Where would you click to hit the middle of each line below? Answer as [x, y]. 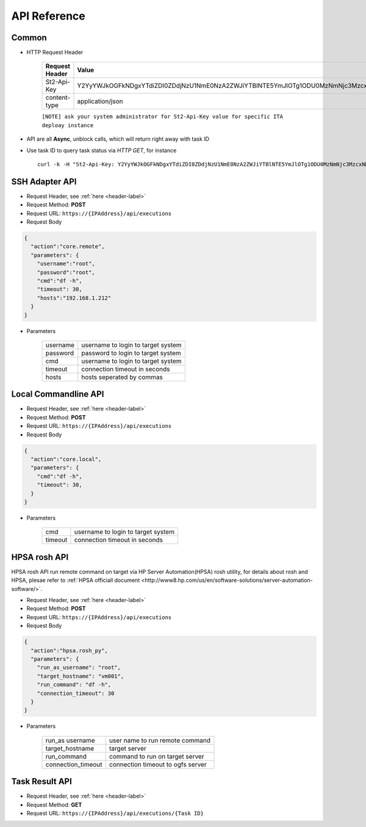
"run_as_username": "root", [79, 667]
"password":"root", [66, 272]
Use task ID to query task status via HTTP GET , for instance [102, 150]
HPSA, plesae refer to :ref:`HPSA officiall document [76, 580]
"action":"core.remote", [68, 247]
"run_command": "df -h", [74, 685]
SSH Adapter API [44, 181]
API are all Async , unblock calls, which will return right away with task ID [118, 139]
